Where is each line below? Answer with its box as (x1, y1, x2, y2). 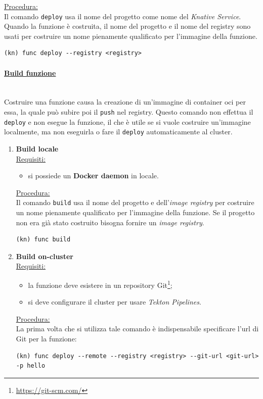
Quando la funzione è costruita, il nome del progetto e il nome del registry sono (4, 21, 251, 31)
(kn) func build (16, 236, 71, 243)
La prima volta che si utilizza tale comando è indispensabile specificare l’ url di (16, 323, 259, 334)
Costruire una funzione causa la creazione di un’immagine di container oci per (4, 96, 246, 107)
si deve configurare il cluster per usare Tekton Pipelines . (28, 296, 201, 307)
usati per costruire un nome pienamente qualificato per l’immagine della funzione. (4, 30, 257, 41)
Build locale (16, 143, 59, 154)
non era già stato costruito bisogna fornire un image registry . (16, 217, 204, 227)
